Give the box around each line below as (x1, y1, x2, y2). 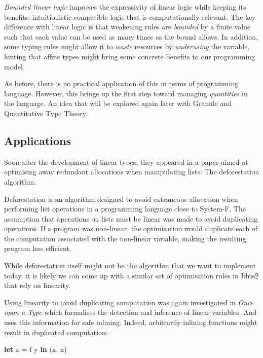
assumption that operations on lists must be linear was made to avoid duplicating (4, 213, 258, 224)
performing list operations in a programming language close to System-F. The (4, 203, 246, 214)
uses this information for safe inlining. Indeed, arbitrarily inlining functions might (4, 317, 257, 328)
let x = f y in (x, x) (4, 344, 67, 354)
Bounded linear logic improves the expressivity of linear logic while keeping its (4, 2, 246, 12)
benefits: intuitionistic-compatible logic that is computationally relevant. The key (4, 11, 256, 22)
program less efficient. (4, 243, 71, 254)
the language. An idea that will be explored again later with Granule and (4, 98, 232, 109)
